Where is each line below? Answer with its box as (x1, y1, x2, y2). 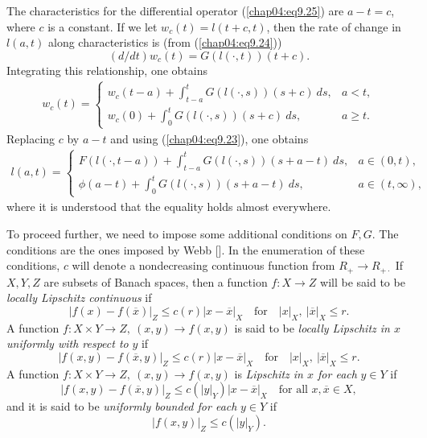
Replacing (6, 130, 55, 147)
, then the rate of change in (266, 18, 401, 35)
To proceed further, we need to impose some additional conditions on (6, 225, 347, 242)
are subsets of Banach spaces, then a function (43, 273, 268, 290)
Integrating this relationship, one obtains (6, 61, 208, 78)
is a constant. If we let (47, 18, 158, 35)
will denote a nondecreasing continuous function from (72, 257, 335, 274)
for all (278, 384, 308, 396)
